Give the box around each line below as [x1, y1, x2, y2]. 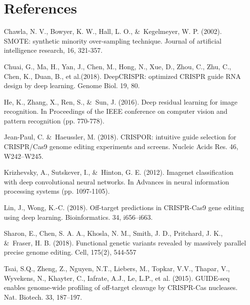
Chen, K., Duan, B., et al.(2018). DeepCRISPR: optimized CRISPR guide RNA [4, 71, 241, 81]
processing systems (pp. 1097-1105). [4, 186, 110, 196]
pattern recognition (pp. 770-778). [4, 115, 104, 125]
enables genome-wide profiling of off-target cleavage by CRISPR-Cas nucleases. [4, 282, 238, 292]
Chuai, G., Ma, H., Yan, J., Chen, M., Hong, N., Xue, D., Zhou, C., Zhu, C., [4, 61, 231, 71]
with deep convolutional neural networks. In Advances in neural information [4, 176, 229, 186]
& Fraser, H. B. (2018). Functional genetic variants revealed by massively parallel [4, 237, 246, 247]
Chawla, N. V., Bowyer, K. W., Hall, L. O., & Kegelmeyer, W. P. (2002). [4, 26, 222, 36]
